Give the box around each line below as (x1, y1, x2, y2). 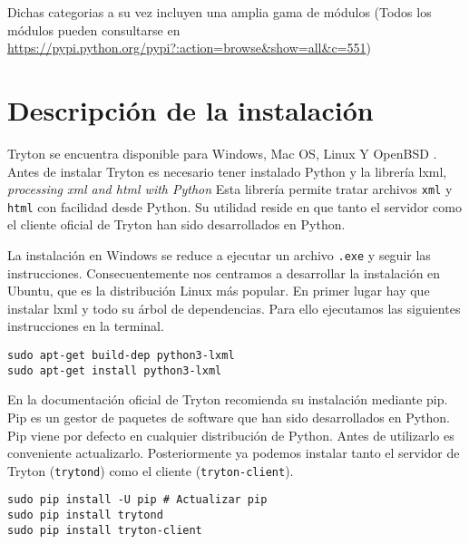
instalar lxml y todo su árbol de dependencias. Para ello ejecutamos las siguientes (7, 298, 461, 317)
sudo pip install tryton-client (7, 523, 202, 537)
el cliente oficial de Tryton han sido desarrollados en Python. (7, 215, 346, 234)
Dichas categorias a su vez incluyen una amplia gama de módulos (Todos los (7, 3, 432, 21)
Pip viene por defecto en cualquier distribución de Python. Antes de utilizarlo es (7, 425, 454, 444)
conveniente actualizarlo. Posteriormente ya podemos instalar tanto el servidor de (7, 443, 460, 462)
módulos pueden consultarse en (7, 20, 181, 39)
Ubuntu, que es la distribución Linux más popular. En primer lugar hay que (7, 281, 430, 300)
